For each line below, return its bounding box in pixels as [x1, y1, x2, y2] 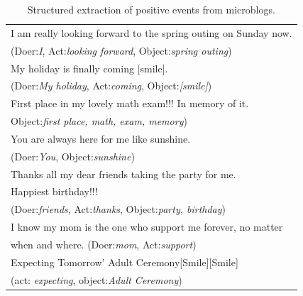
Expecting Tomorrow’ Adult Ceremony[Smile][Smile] [11, 254, 238, 269]
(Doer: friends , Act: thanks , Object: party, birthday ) [11, 202, 226, 216]
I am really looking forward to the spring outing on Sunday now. [11, 25, 292, 40]
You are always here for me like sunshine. [11, 131, 191, 146]
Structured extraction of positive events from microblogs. [27, 2, 275, 16]
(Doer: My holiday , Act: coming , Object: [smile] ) [11, 78, 212, 93]
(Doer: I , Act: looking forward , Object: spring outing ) [11, 43, 232, 57]
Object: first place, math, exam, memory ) [11, 114, 187, 128]
